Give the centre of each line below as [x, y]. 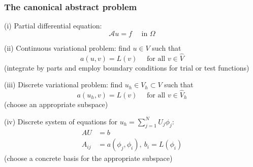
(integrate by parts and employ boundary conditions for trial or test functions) [127, 67]
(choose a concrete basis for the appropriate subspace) [88, 158]
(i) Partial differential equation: [53, 26]
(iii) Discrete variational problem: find [63, 85]
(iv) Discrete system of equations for [61, 121]
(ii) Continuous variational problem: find [67, 47]
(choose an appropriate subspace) [56, 104]
